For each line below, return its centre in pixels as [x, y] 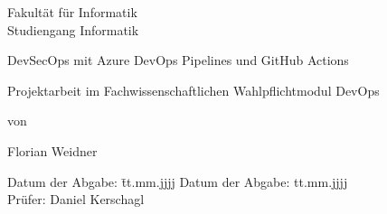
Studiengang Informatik [73, 29]
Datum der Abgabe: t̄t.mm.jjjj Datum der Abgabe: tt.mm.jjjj [178, 181]
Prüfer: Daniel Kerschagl [76, 199]
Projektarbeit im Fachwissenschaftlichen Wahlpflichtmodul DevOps [193, 90]
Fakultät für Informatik [72, 12]
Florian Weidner [52, 150]
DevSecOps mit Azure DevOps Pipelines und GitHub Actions [178, 60]
